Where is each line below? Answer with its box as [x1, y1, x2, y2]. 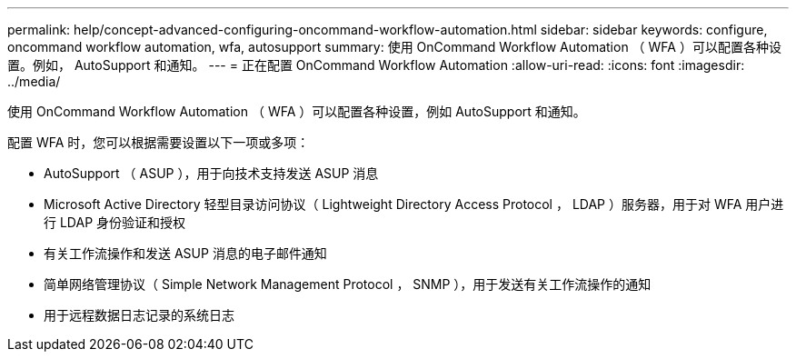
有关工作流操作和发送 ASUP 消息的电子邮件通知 [44, 245, 327, 261]
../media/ [7, 74, 61, 89]
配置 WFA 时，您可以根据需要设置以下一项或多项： [7, 135, 310, 150]
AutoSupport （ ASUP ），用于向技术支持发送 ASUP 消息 [44, 165, 379, 181]
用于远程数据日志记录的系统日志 [44, 307, 234, 323]
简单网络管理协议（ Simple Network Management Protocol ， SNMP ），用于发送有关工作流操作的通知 [44, 276, 652, 292]
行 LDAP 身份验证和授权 [44, 214, 186, 230]
